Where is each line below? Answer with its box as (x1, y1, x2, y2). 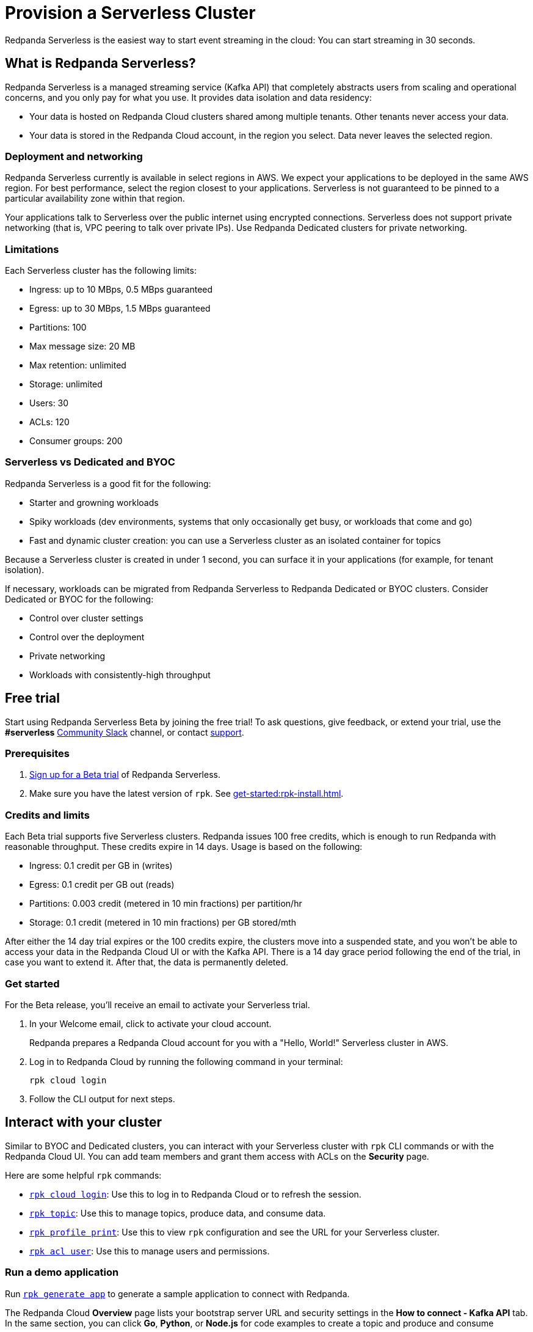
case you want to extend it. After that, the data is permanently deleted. (5, 957, 289, 968)
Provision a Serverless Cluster (5, 2, 256, 23)
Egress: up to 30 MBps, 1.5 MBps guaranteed (29, 303, 211, 314)
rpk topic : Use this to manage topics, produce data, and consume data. (29, 1207, 326, 1218)
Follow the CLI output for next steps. (29, 1093, 175, 1104)
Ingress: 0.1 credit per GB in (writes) (29, 860, 173, 871)
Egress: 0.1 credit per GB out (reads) (29, 879, 175, 890)
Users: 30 (29, 398, 69, 409)
